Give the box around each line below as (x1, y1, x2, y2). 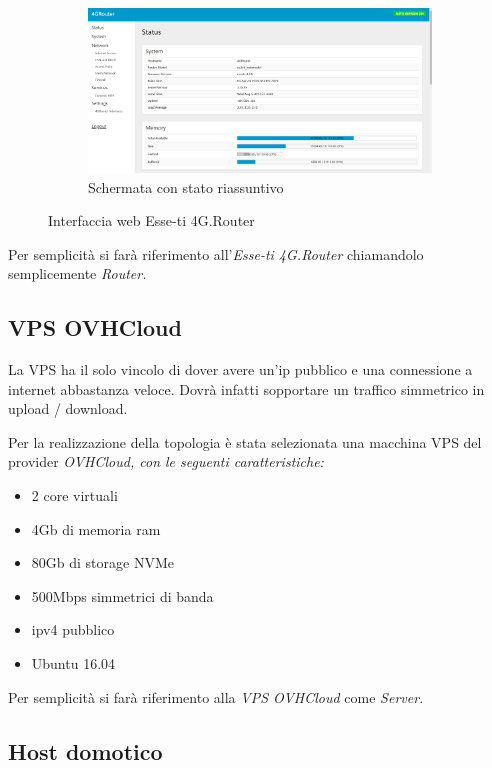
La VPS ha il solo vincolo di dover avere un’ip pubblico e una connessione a (8, 359, 473, 380)
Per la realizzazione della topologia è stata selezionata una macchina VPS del (8, 431, 482, 452)
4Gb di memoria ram (31, 518, 161, 539)
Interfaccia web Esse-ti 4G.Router (48, 210, 255, 231)
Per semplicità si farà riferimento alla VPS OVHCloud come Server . (8, 686, 424, 707)
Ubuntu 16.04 (31, 653, 116, 674)
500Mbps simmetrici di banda (31, 585, 214, 606)
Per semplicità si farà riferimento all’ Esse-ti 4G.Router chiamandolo (8, 243, 424, 264)
